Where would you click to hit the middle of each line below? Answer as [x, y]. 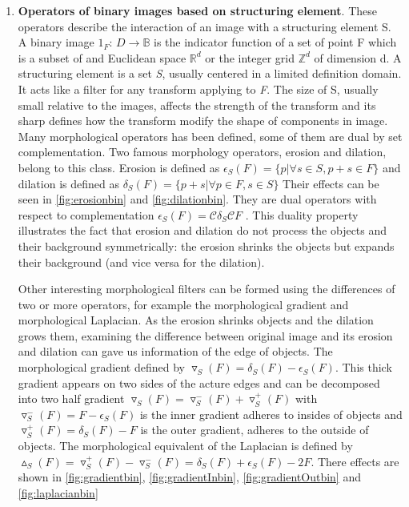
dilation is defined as [68, 183]
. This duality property [302, 214]
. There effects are [355, 461]
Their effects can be [331, 183]
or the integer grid [250, 57]
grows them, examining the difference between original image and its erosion [205, 335]
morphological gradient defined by [101, 367]
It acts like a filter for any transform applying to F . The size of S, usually [198, 89]
